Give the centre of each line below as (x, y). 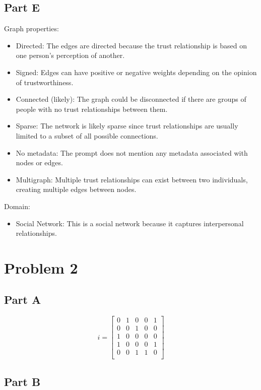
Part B (22, 381)
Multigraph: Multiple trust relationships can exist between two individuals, (132, 179)
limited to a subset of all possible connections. (87, 135)
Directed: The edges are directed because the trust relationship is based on (131, 45)
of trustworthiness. (45, 82)
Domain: (17, 206)
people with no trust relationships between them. (92, 109)
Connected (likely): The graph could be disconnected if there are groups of (131, 99)
